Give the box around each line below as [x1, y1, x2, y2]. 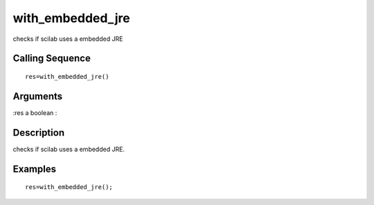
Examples [12, 163, 57, 175]
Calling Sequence [12, 53, 91, 64]
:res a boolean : [12, 108, 57, 117]
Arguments [12, 90, 63, 102]
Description [12, 127, 65, 139]
